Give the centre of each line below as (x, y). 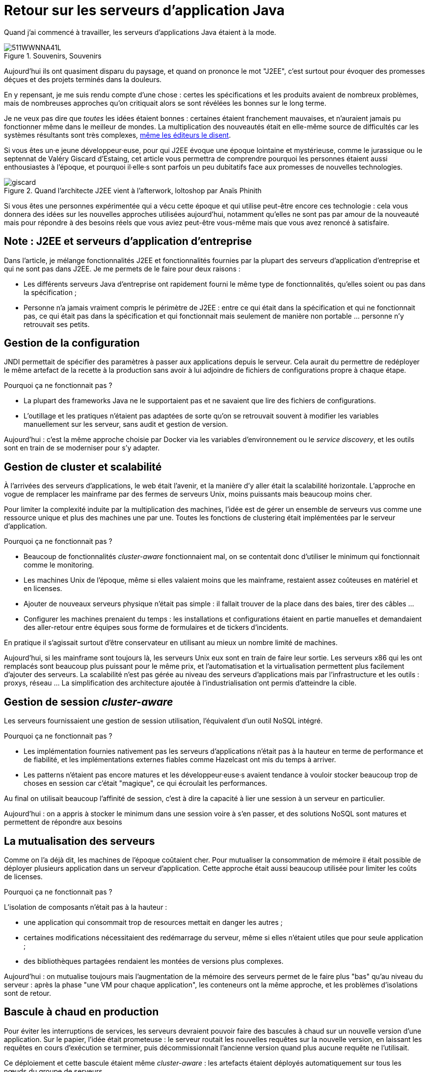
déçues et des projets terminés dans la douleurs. (83, 79)
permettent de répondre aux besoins (63, 822)
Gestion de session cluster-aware (89, 702)
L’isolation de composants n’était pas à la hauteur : (86, 907)
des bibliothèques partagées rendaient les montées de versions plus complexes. (154, 961)
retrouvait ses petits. (57, 324)
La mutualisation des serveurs (80, 841)
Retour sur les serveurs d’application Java (144, 10)
